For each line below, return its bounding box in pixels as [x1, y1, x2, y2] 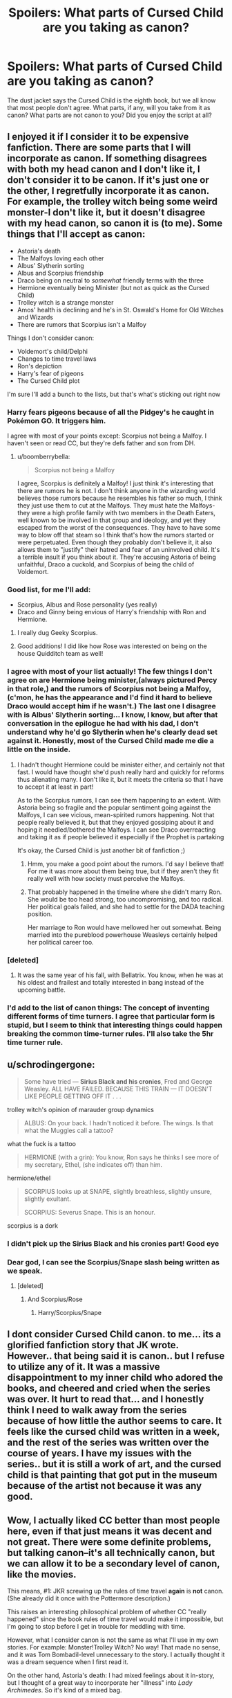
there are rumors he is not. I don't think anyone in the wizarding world [17, 487, 215, 495]
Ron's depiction [17, 361, 62, 370]
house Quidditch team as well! [17, 650, 104, 658]
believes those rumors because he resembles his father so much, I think [17, 494, 222, 503]
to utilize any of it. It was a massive [7, 1361, 160, 1373]
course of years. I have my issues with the [7, 1447, 192, 1459]
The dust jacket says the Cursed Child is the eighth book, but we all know [7, 96, 216, 105]
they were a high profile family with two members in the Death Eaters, [17, 509, 216, 517]
